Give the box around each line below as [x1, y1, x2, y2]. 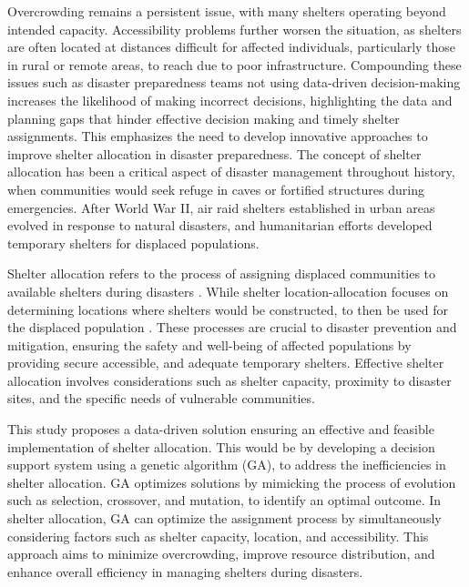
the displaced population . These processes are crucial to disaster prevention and [7, 318, 457, 337]
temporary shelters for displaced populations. [7, 233, 260, 252]
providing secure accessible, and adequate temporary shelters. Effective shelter [7, 353, 444, 372]
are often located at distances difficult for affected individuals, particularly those [7, 37, 456, 56]
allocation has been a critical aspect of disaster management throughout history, [7, 162, 455, 181]
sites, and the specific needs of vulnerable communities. [7, 389, 315, 408]
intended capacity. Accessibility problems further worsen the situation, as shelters [7, 19, 462, 38]
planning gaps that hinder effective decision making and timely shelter [7, 108, 400, 127]
